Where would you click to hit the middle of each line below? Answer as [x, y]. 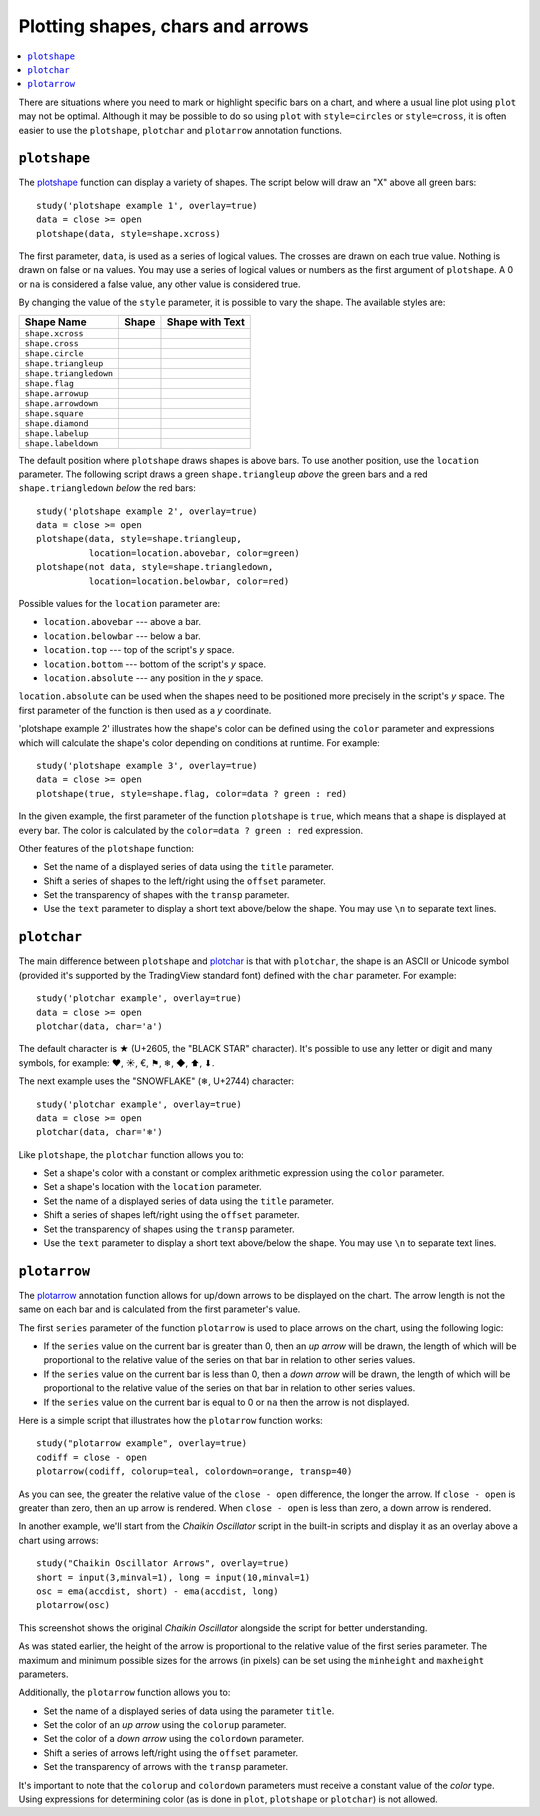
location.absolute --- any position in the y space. [153, 678]
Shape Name [55, 322]
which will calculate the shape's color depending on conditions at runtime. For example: [199, 742]
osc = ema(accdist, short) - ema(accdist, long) [157, 1591]
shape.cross [51, 343]
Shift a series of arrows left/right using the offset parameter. [171, 1752]
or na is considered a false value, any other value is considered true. [159, 284]
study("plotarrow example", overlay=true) [142, 1443]
